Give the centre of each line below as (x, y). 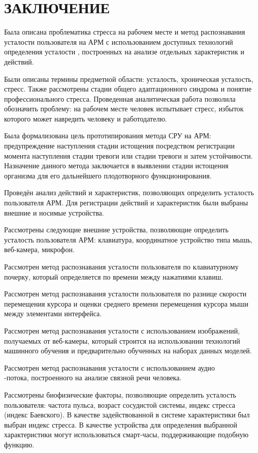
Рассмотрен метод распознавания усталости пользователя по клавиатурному (121, 266)
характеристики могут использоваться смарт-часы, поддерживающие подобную (126, 434)
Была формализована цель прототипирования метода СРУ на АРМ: (108, 135)
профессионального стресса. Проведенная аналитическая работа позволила (120, 98)
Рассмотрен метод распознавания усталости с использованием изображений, (122, 330)
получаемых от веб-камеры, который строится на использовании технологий (122, 340)
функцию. (19, 444)
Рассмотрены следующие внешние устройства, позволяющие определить (116, 230)
